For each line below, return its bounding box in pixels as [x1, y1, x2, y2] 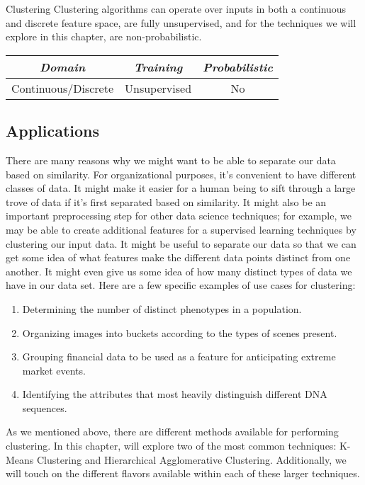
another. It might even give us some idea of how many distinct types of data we [6, 263, 352, 278]
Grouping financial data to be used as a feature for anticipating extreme [22, 349, 336, 364]
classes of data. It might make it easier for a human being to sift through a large [6, 181, 356, 195]
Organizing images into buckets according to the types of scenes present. [22, 325, 337, 340]
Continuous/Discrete [11, 79, 114, 96]
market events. [22, 363, 86, 377]
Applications [6, 120, 100, 142]
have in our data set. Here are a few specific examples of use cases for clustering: [6, 278, 356, 292]
